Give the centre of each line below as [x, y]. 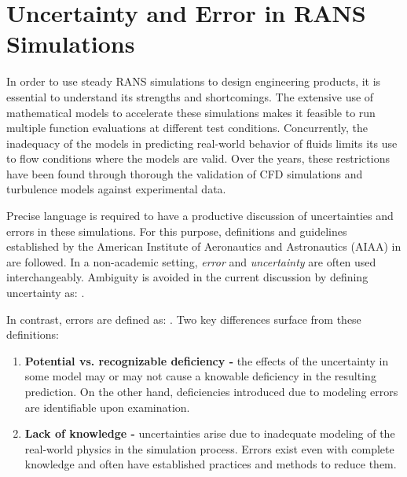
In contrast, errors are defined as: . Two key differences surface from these [184, 319]
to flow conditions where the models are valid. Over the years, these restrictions [198, 158]
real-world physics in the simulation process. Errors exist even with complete [209, 448]
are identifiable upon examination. [107, 407]
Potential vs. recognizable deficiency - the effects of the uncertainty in [207, 360]
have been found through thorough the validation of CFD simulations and [185, 173]
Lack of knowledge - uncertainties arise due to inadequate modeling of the [210, 433]
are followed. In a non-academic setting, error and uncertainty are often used [191, 261]
